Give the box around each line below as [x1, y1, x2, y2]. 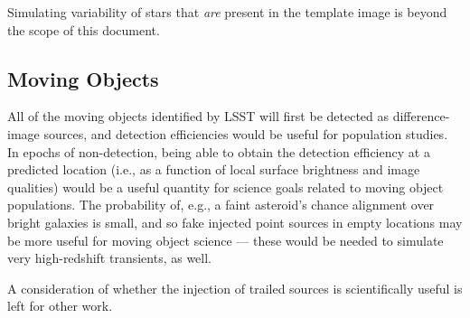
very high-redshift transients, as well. [7, 248, 211, 267]
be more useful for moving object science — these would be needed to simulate [7, 230, 444, 249]
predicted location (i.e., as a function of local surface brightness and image [7, 160, 420, 179]
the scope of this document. [7, 20, 160, 39]
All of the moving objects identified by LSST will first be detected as [7, 107, 390, 126]
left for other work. [7, 296, 113, 315]
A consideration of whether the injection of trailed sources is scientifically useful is [7, 278, 463, 297]
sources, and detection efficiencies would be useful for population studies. [43, 124, 448, 143]
